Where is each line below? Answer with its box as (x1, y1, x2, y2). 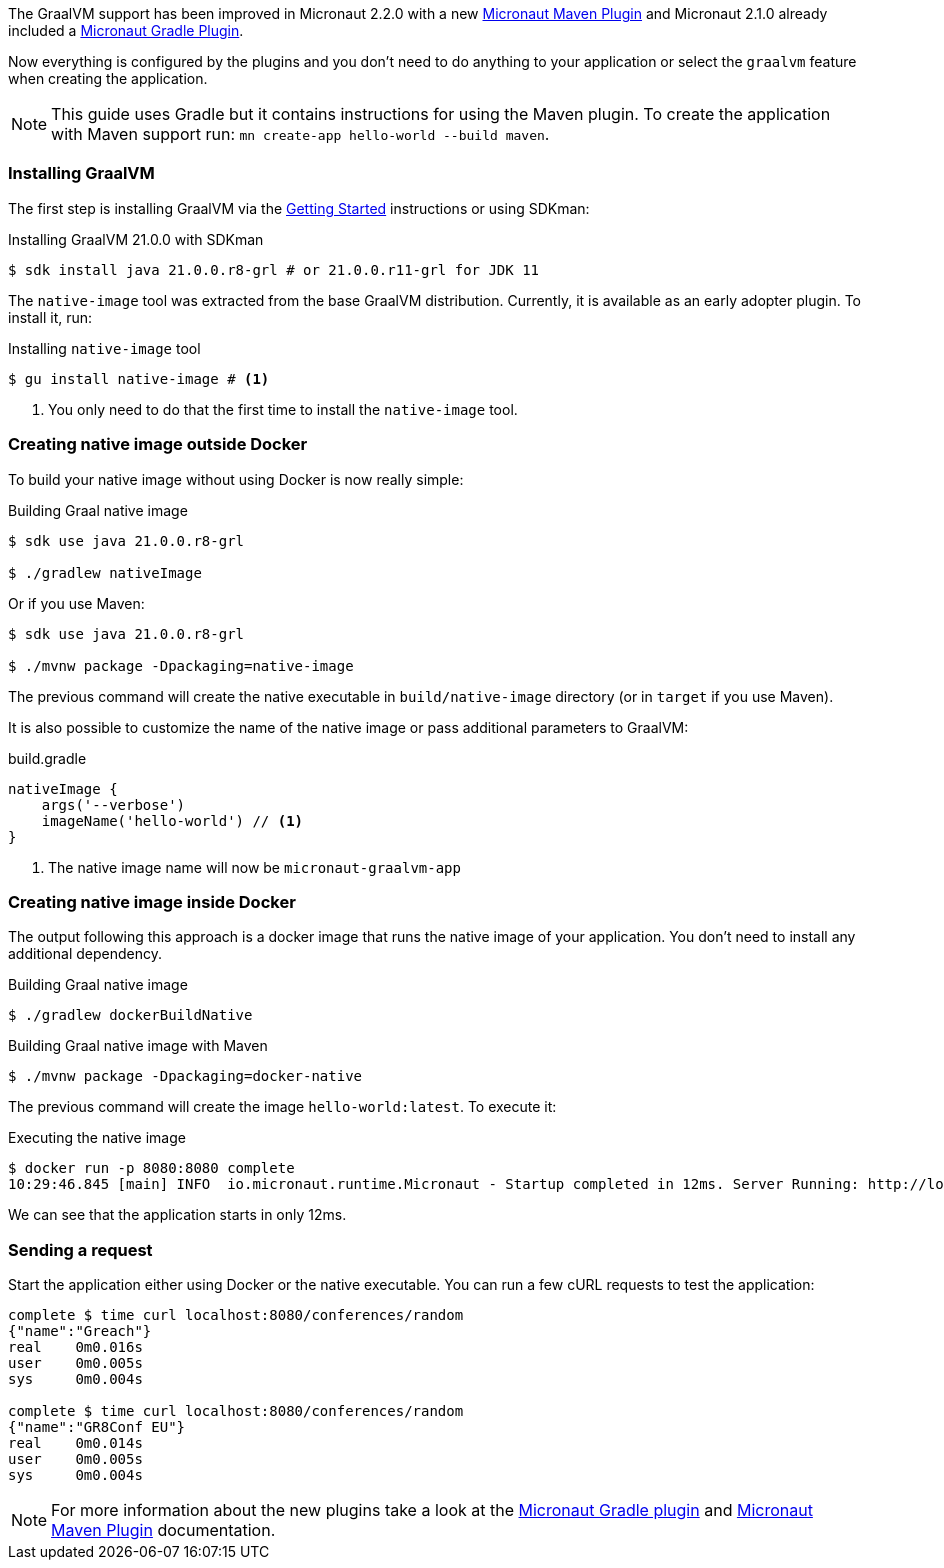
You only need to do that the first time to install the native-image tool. (48, 400, 518, 418)
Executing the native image (8, 1129, 186, 1147)
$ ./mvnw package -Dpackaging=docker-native (8, 1068, 363, 1085)
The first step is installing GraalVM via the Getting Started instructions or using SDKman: (8, 199, 590, 217)
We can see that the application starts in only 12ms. (8, 1206, 347, 1224)
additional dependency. (8, 945, 162, 963)
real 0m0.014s (8, 1435, 143, 1451)
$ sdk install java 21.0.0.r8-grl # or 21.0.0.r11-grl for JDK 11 (8, 261, 540, 278)
